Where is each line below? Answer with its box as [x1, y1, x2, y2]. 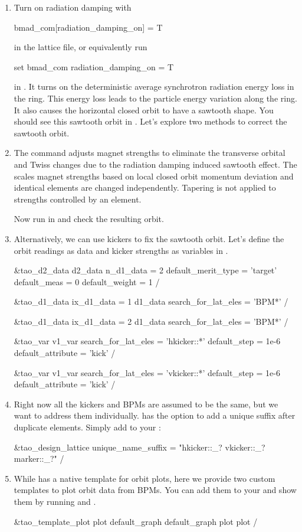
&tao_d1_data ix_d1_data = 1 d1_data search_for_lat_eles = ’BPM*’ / [14, 295, 288, 308]
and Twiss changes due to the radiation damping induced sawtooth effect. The [14, 158, 297, 170]
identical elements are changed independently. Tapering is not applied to [14, 181, 276, 194]
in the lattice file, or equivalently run [14, 41, 147, 53]
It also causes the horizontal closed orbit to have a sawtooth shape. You [14, 103, 274, 116]
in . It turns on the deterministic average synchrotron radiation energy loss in [14, 80, 294, 93]
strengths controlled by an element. [14, 192, 142, 205]
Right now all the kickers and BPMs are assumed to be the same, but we [14, 397, 278, 410]
